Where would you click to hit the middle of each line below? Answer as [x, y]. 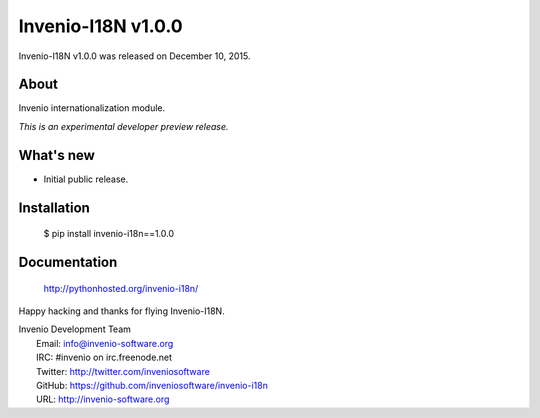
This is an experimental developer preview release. [123, 126]
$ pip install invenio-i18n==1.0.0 [109, 234]
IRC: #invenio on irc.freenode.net [104, 357]
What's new [56, 155]
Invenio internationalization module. [92, 108]
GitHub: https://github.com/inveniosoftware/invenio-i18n [152, 385]
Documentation [68, 261]
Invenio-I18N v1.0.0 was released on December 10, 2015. [134, 56]
